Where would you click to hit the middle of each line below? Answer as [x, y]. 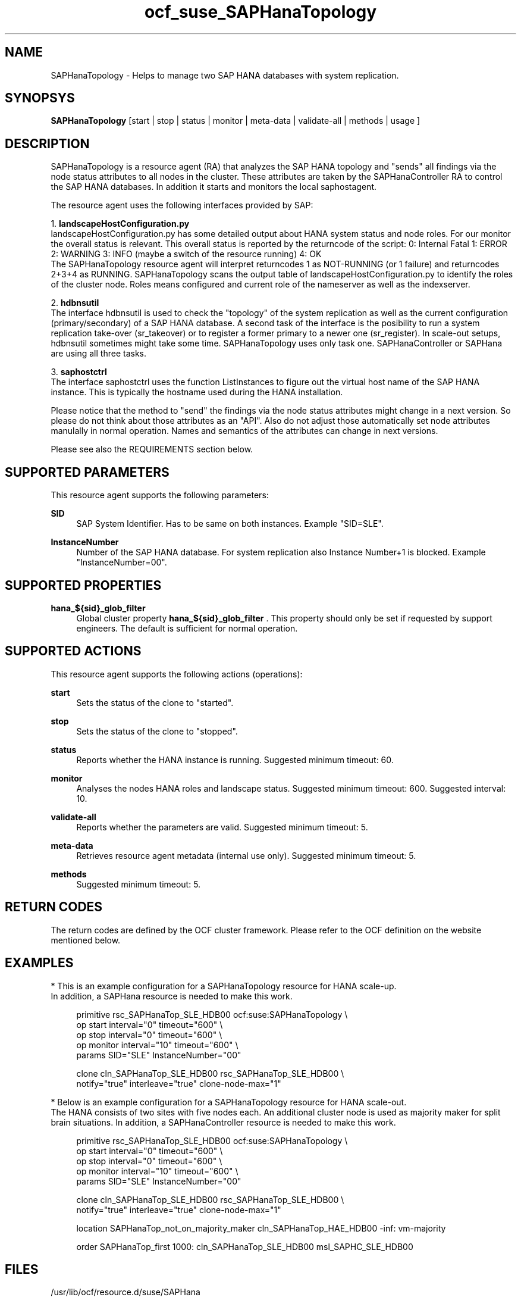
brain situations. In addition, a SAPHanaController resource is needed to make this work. [223, 1122]
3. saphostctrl [79, 372]
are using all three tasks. [98, 354]
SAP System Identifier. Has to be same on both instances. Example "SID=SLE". [230, 524]
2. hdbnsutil [75, 303]
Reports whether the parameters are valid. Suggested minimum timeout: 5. [222, 827]
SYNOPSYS [40, 98]
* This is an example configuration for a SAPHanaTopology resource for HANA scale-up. [224, 986]
